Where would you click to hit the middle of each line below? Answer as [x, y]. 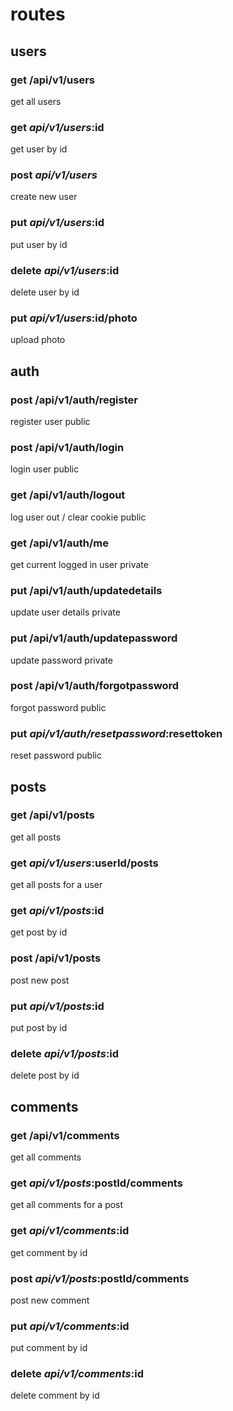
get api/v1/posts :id [57, 911]
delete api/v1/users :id [65, 270]
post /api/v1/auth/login [67, 447]
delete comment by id [55, 1395]
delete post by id [45, 1075]
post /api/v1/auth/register [74, 400]
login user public [45, 469]
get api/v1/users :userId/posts [84, 863]
